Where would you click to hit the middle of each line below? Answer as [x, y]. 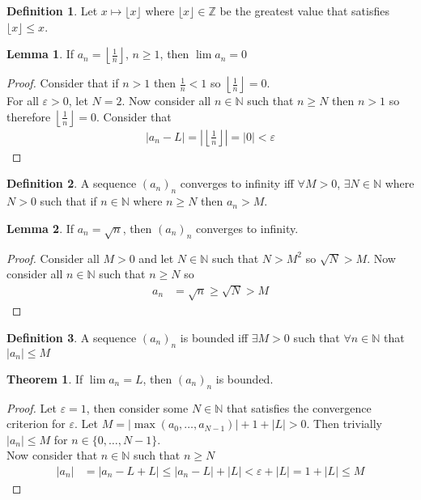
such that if [68, 201]
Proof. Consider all [53, 258]
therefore [29, 116]
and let [156, 258]
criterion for [36, 424]
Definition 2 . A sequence [72, 183]
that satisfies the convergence [299, 407]
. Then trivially [344, 424]
